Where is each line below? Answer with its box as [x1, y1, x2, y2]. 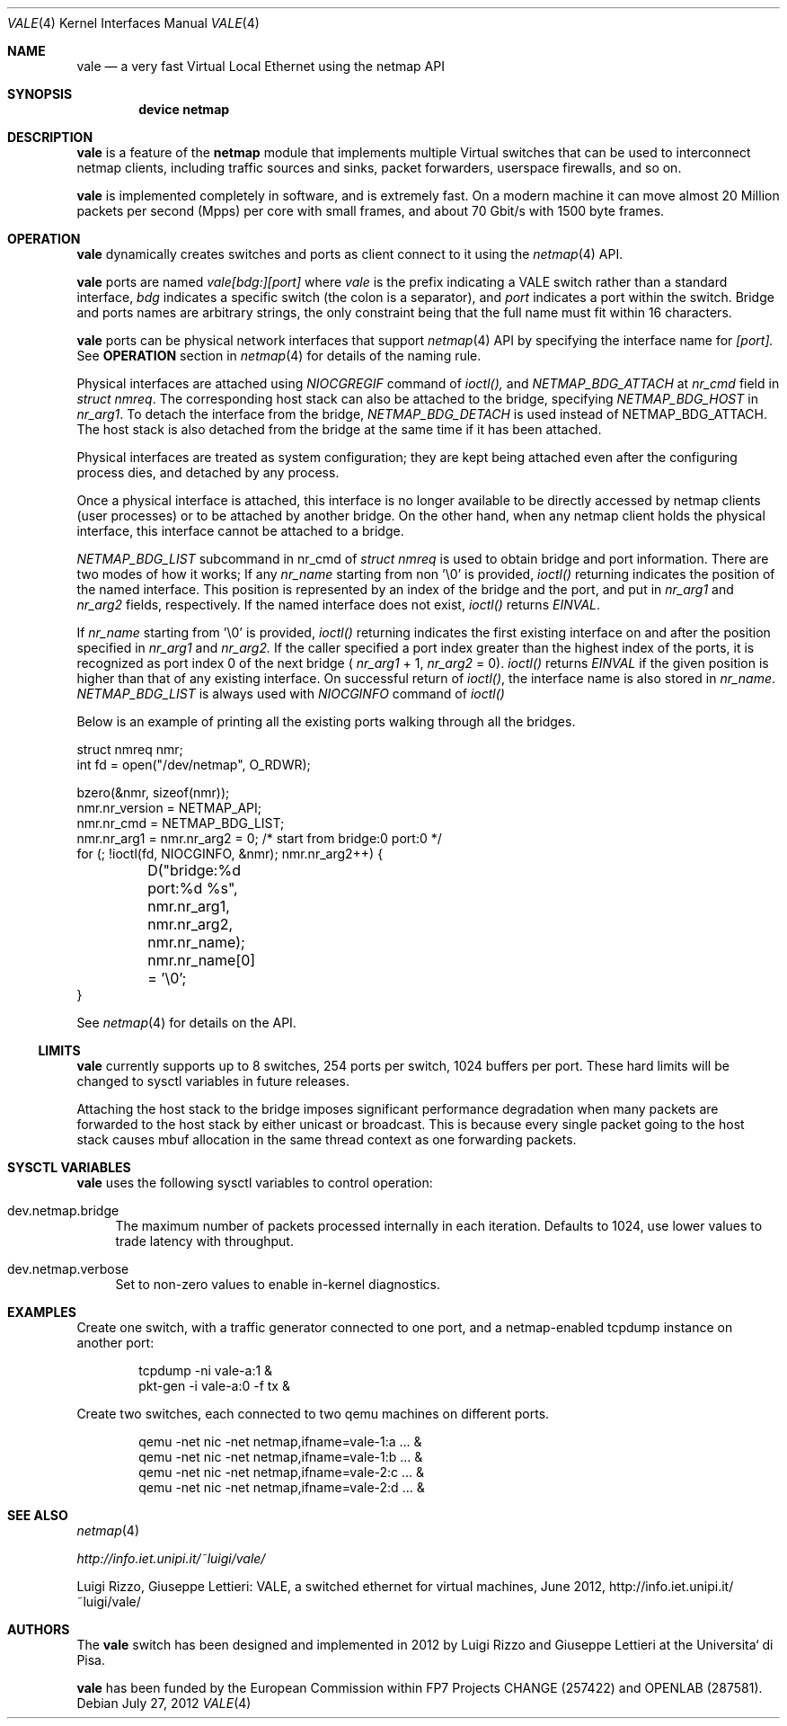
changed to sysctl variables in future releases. [76, 1073, 349, 1089]
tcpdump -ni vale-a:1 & [138, 1363, 273, 1378]
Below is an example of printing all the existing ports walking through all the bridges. [76, 714, 576, 729]
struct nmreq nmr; [76, 742, 183, 757]
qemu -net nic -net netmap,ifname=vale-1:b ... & [138, 1449, 423, 1464]
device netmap [138, 102, 230, 117]
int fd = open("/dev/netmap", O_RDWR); [76, 757, 311, 772]
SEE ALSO [7, 1508, 68, 1523]
